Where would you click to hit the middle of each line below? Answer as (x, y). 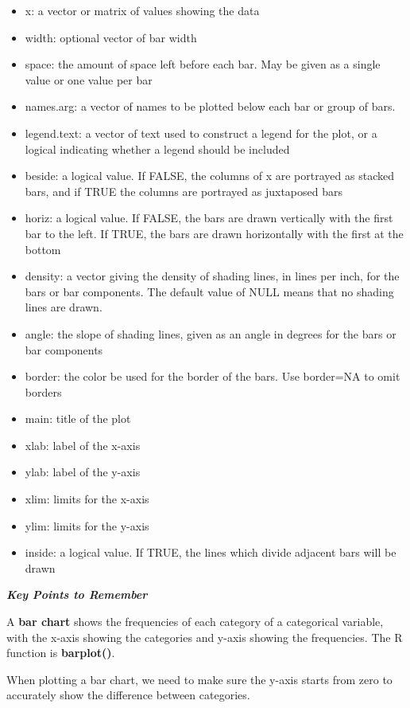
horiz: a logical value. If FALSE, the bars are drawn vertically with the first (209, 218)
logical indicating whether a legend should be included (157, 149)
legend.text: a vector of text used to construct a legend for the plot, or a (201, 133)
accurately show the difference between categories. (128, 695)
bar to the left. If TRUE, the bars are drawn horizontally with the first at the (214, 233)
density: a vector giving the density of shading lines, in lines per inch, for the (212, 276)
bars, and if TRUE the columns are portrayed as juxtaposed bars (184, 191)
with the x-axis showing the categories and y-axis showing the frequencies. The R (205, 637)
